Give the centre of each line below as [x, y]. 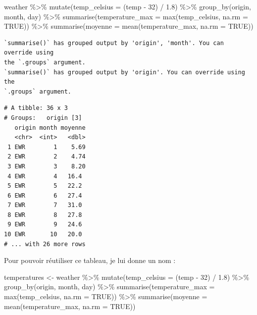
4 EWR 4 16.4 [45, 176]
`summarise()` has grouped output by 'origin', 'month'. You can [114, 43]
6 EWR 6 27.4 [45, 195]
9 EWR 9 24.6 [45, 225]
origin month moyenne [50, 128]
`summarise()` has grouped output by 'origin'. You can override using [125, 72]
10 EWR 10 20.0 [43, 235]
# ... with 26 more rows [45, 244]
